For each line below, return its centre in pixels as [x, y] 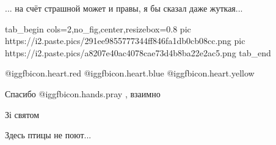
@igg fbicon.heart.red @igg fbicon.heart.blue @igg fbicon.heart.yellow [130, 73]
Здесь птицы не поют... [48, 135]
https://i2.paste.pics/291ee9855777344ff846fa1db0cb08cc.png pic [125, 41]
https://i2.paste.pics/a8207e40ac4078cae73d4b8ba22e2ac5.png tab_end [138, 52]
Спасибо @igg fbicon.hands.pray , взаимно [83, 93]
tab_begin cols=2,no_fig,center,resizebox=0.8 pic [98, 28]
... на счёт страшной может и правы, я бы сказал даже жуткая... [124, 8]
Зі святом [22, 114]
